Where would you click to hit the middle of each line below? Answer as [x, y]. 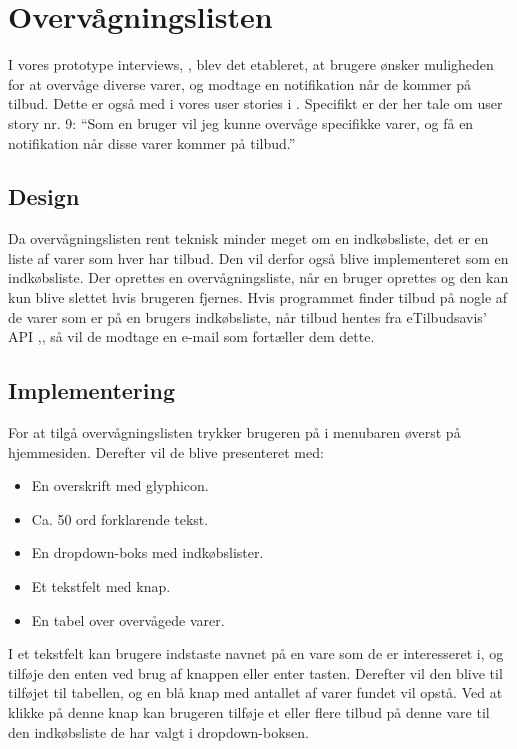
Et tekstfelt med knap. [101, 586]
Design [44, 196]
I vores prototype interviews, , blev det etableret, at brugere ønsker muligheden [251, 64]
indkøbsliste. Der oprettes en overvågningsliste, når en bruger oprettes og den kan [258, 277]
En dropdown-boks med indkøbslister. [147, 552]
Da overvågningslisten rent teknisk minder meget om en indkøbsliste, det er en [248, 238]
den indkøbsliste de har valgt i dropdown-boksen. [158, 731]
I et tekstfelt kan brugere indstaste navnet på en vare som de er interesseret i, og [256, 653]
